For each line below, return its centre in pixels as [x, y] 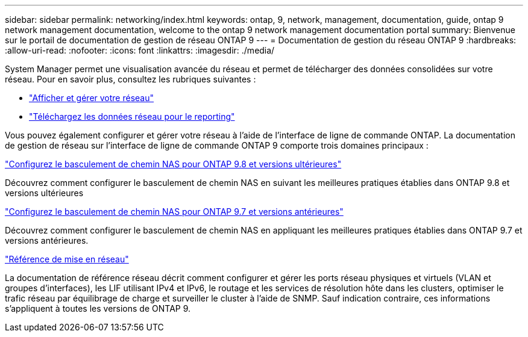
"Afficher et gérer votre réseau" [92, 98]
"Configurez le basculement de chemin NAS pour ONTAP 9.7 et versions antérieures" [174, 212]
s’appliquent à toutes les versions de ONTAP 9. [98, 308]
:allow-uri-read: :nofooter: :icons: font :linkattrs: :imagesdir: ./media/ [140, 50]
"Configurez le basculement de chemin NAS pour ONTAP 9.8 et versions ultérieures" [173, 164]
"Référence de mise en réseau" [67, 259]
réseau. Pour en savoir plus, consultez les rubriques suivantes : [130, 79]
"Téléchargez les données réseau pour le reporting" [132, 116]
